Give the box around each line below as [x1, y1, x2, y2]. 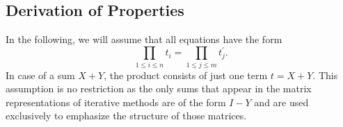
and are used [254, 94, 309, 109]
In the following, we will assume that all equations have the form [6, 32, 282, 46]
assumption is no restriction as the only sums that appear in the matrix [6, 81, 312, 96]
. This [312, 67, 338, 82]
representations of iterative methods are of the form [6, 94, 226, 109]
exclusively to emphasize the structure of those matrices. [6, 108, 247, 123]
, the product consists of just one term [104, 67, 268, 82]
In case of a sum [6, 67, 75, 82]
